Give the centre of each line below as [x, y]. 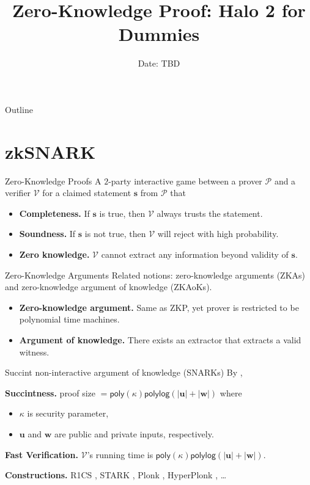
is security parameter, [68, 413]
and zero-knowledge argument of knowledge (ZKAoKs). [109, 287]
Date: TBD [159, 63]
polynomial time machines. [69, 319]
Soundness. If [47, 234]
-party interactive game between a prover [185, 181]
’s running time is [120, 454]
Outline [19, 109]
